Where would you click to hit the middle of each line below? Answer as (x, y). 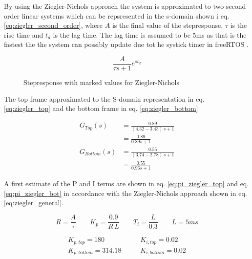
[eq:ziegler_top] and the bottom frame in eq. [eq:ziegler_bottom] (101, 108)
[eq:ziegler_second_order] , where (53, 25)
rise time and (24, 34)
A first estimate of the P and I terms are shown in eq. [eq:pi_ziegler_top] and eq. (126, 183)
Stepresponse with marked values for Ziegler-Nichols (101, 82)
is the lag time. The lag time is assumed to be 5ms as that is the (150, 34)
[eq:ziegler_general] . (34, 203)
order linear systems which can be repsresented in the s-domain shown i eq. (117, 15)
